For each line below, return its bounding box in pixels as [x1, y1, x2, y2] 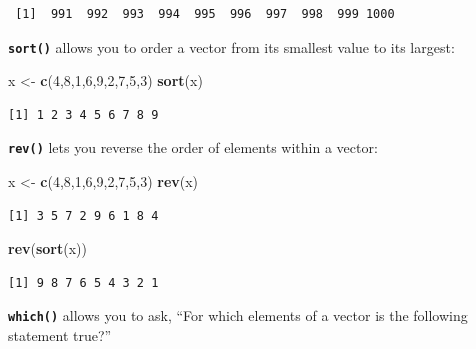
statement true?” [8, 325, 112, 346]
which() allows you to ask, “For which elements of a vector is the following [8, 305, 468, 326]
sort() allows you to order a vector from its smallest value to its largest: [8, 36, 455, 57]
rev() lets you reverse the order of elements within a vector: [8, 137, 378, 158]
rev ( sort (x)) [8, 238, 88, 259]
